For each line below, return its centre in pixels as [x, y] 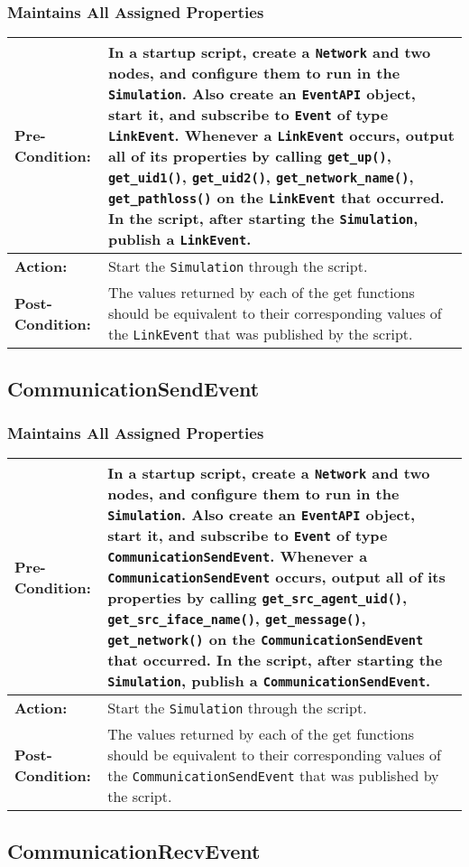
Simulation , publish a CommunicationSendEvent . [269, 681]
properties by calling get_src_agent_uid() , [257, 598]
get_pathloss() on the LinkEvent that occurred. [276, 198]
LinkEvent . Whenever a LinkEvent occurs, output [281, 135]
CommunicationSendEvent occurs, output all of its [276, 577]
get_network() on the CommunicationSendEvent [266, 639]
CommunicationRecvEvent [134, 850]
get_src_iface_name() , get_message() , [237, 619]
